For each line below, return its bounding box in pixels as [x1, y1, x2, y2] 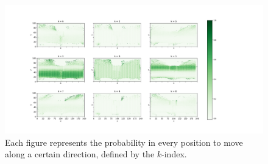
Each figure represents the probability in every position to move [5, 135, 243, 148]
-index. [161, 148, 187, 160]
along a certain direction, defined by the [5, 148, 155, 160]
